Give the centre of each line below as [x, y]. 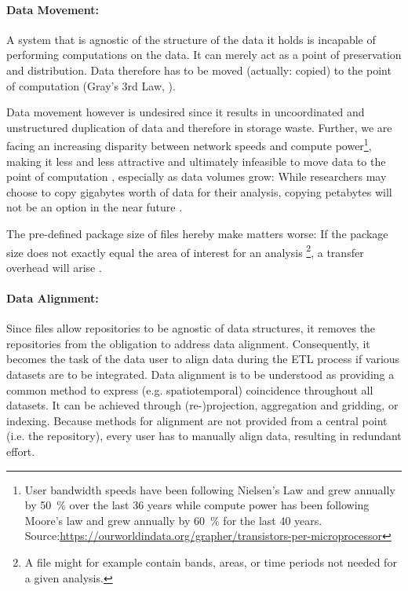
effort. [21, 451]
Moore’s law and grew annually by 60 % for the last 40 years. [173, 520]
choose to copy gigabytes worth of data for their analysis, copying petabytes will [199, 191]
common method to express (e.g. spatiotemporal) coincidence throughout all [190, 389]
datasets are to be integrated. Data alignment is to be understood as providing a [200, 374]
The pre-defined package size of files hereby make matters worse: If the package [197, 233]
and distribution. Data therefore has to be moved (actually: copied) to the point [199, 70]
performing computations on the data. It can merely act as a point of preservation [204, 55]
